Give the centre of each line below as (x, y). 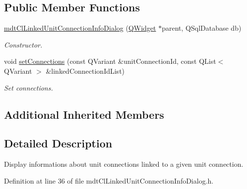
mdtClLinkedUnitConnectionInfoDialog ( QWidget (80, 28)
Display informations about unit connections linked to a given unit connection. (124, 164)
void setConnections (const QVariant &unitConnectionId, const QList (110, 61)
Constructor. (23, 44)
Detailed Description (58, 143)
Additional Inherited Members (84, 114)
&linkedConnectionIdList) (85, 71)
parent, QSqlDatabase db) (202, 28)
